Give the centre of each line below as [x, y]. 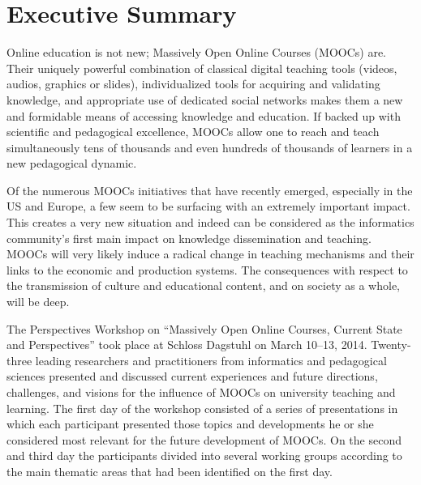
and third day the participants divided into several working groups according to [204, 455]
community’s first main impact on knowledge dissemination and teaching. [189, 238]
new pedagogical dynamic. [72, 163]
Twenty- [391, 345]
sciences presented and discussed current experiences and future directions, [192, 376]
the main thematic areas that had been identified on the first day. [170, 471]
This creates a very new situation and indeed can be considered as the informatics [210, 222]
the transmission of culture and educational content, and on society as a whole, [204, 285]
